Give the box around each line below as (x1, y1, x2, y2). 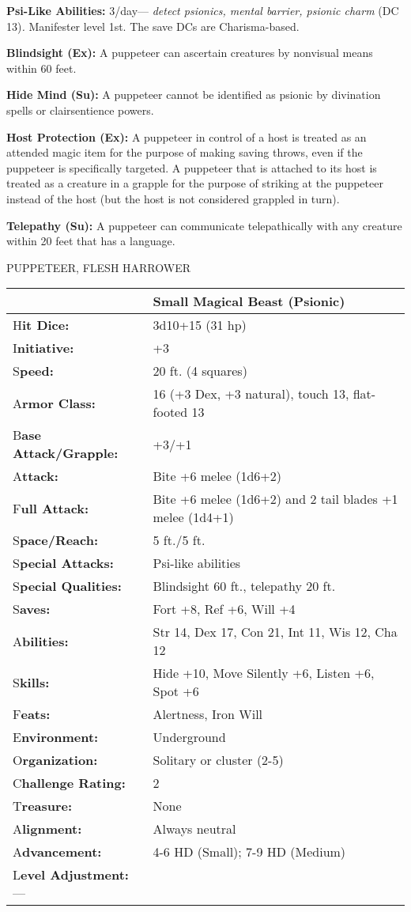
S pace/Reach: (13, 531, 99, 550)
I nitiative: (13, 339, 74, 358)
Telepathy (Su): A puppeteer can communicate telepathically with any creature (6, 217, 402, 233)
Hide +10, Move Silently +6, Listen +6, (153, 664, 375, 683)
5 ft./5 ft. (153, 531, 205, 550)
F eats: (13, 705, 51, 724)
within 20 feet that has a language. (6, 233, 175, 249)
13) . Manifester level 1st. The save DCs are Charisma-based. (6, 17, 300, 34)
